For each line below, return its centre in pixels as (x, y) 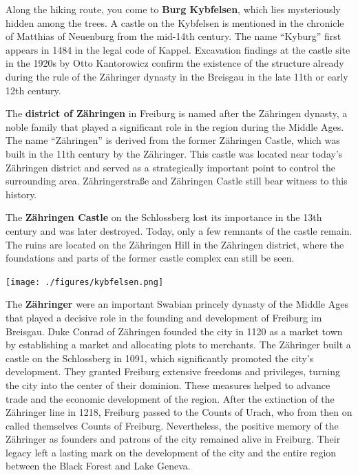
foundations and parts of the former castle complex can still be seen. (150, 258)
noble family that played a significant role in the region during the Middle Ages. (175, 126)
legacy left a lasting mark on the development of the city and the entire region (171, 452)
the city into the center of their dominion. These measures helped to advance (168, 384)
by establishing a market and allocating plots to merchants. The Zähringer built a (178, 345)
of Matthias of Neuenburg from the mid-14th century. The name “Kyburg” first (173, 36)
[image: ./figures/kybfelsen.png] (85, 282)
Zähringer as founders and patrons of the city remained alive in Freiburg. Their (173, 439)
